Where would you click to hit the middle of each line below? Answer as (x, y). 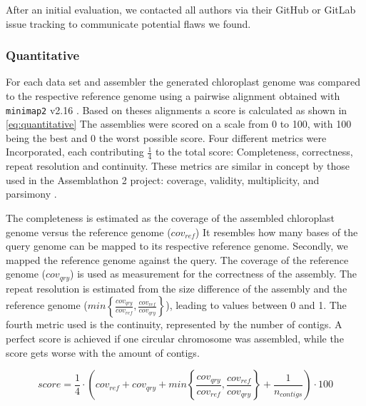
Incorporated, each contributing (75, 152)
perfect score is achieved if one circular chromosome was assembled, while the (175, 339)
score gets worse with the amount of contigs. (103, 352)
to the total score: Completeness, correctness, (254, 152)
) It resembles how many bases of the (276, 232)
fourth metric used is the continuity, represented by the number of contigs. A (174, 324)
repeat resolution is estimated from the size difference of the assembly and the (177, 288)
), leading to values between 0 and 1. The (256, 305)
